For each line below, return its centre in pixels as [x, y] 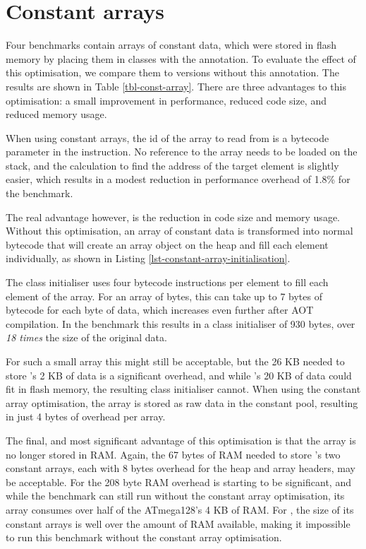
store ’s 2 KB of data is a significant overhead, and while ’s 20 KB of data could [179, 375]
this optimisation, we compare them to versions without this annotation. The [172, 72]
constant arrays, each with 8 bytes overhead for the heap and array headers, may [181, 468]
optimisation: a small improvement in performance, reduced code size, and [166, 100]
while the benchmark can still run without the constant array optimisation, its [175, 496]
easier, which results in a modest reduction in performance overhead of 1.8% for [178, 179]
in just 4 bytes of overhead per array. [86, 417]
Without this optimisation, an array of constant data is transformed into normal [179, 231]
